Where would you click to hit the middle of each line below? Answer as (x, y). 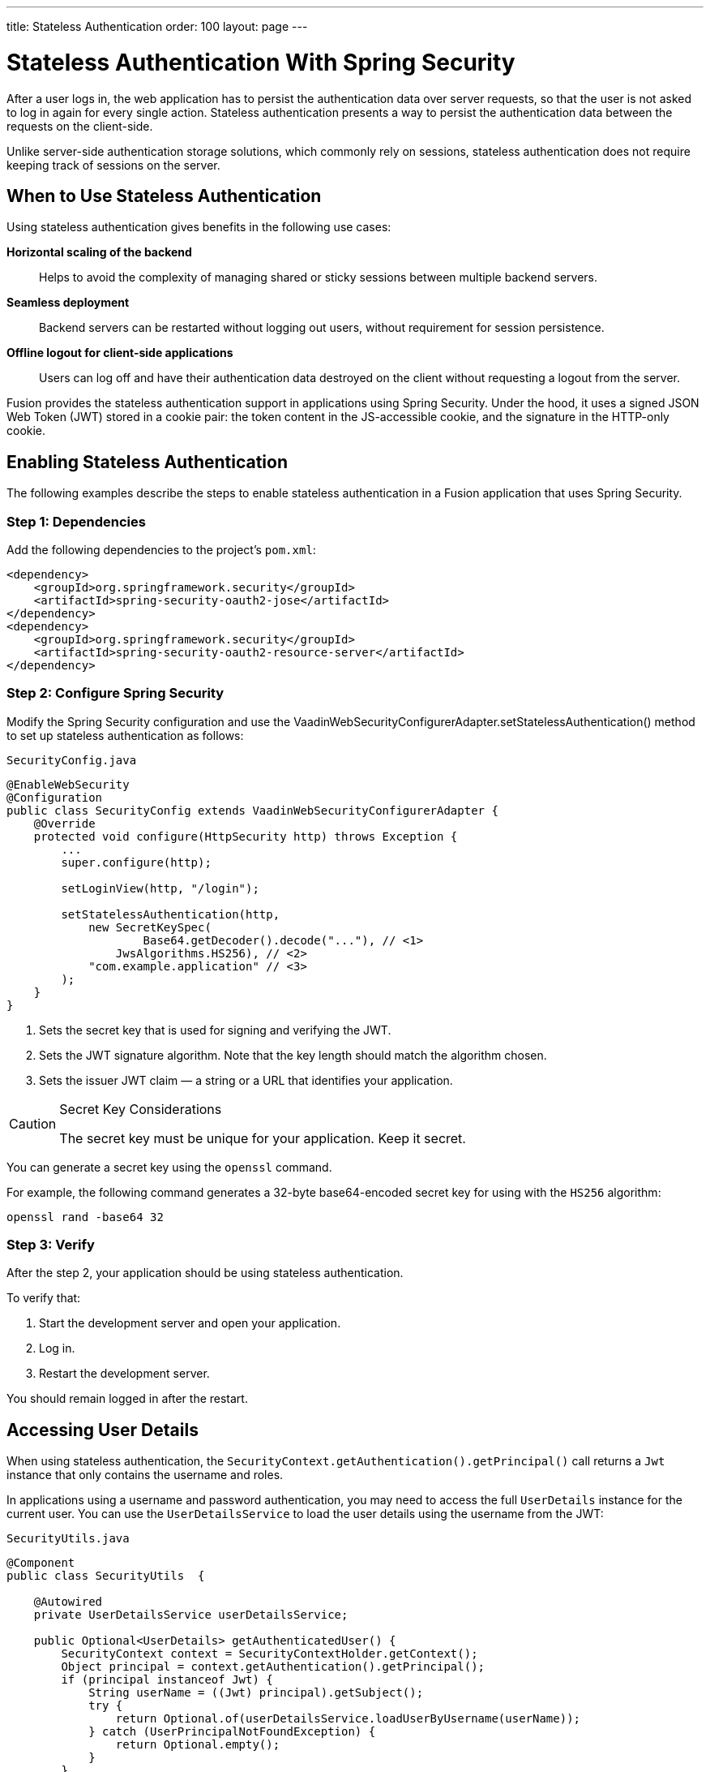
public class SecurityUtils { (106, 1576)
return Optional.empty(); (198, 1745)
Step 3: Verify (51, 1245)
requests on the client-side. (80, 126)
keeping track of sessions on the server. (113, 165)
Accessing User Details (103, 1430)
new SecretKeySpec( (150, 927)
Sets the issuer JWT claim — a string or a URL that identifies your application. (246, 1080)
